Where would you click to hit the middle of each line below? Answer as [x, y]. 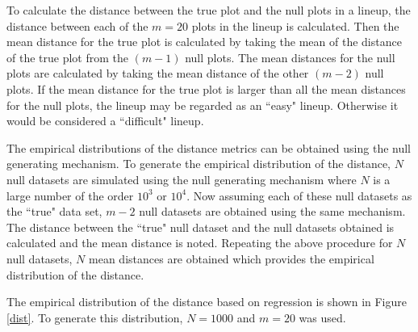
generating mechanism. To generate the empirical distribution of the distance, [199, 164]
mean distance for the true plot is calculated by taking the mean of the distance [204, 42]
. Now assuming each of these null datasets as [299, 195]
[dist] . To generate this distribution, [95, 317]
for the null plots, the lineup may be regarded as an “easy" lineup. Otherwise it [203, 105]
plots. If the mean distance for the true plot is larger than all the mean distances [206, 88]
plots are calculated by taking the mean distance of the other [158, 73]
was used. [322, 317]
